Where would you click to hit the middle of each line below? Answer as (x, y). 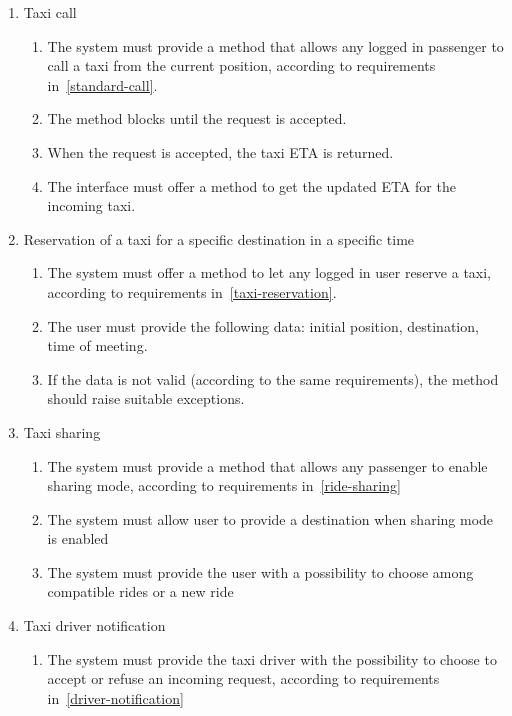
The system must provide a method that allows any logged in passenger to (275, 45)
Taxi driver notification (94, 625)
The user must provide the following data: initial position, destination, (263, 325)
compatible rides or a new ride (140, 591)
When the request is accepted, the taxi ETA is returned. (220, 151)
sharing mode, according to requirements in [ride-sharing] (224, 485)
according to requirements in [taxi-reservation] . (192, 291)
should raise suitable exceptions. (146, 398)
